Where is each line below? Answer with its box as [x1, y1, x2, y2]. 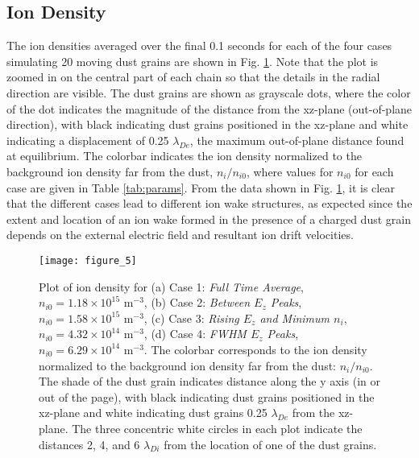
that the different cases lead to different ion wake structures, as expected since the [6, 195, 413, 212]
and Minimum [259, 309, 330, 326]
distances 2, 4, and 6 [39, 435, 140, 452]
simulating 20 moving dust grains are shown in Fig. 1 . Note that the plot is [6, 52, 379, 69]
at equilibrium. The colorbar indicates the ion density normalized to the [6, 147, 362, 164]
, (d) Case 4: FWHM [143, 325, 247, 342]
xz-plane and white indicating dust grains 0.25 [39, 404, 268, 421]
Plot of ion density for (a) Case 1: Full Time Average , [39, 278, 304, 295]
